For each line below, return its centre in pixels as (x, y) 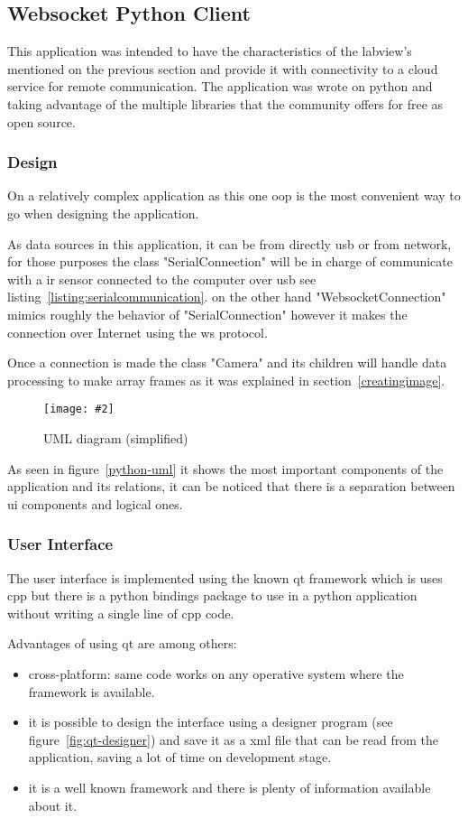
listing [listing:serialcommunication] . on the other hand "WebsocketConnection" (227, 297)
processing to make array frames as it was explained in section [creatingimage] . (226, 380)
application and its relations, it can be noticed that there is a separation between (231, 486)
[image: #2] (79, 409)
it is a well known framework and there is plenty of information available (229, 787)
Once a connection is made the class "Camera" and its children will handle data (227, 363)
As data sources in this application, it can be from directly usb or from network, (229, 243)
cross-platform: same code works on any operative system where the (216, 673)
